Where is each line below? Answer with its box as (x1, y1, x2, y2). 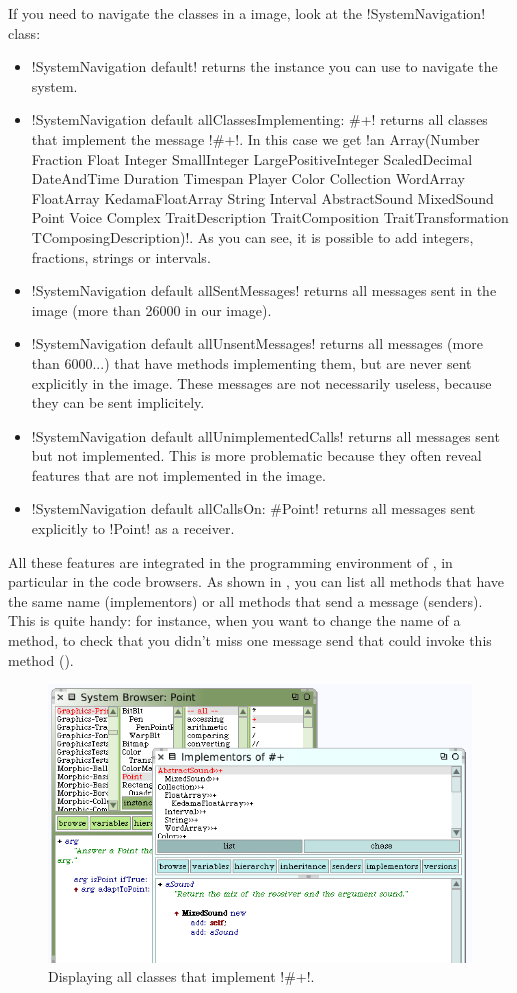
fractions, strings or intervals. (31, 246, 211, 267)
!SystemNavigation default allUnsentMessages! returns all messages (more (31, 333, 483, 354)
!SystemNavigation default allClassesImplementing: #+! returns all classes (31, 109, 488, 130)
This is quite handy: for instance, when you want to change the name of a (8, 610, 461, 631)
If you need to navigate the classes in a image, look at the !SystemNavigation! (8, 3, 486, 23)
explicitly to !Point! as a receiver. (31, 518, 235, 539)
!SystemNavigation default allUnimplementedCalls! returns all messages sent (31, 425, 500, 446)
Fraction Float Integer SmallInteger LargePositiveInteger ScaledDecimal (31, 148, 473, 169)
